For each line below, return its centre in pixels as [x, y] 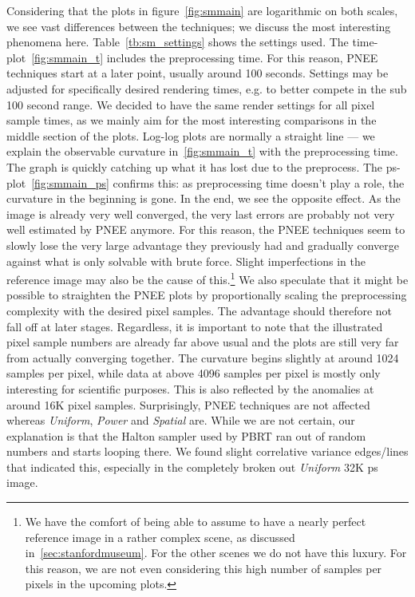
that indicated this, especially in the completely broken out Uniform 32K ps [192, 467]
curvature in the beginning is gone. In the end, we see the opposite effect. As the [204, 198]
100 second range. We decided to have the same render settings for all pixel [191, 104]
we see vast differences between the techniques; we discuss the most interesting [199, 26]
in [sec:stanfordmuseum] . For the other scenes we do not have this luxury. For [216, 553]
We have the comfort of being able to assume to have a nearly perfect [196, 522]
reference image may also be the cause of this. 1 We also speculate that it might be [207, 278]
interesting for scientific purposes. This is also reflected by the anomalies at [190, 388]
